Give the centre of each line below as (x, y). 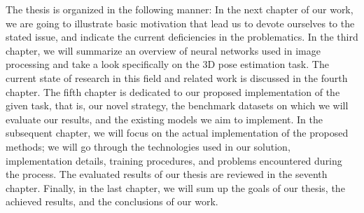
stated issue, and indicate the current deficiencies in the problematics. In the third (182, 37)
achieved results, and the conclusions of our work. (112, 201)
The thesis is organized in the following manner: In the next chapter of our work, (180, 9)
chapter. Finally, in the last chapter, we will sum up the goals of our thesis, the (175, 187)
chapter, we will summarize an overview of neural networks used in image (163, 50)
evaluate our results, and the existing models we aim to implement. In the (164, 119)
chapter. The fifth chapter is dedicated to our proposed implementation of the (173, 91)
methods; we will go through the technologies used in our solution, (148, 146)
